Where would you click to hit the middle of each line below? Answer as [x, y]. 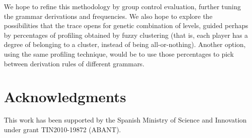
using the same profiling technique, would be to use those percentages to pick [119, 54]
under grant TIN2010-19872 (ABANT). [62, 129]
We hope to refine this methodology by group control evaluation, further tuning [123, 6]
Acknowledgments [65, 97]
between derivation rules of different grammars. [74, 63]
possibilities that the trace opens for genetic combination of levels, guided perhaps [126, 25]
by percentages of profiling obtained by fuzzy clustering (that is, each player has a [126, 35]
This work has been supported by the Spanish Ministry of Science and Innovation [125, 120]
